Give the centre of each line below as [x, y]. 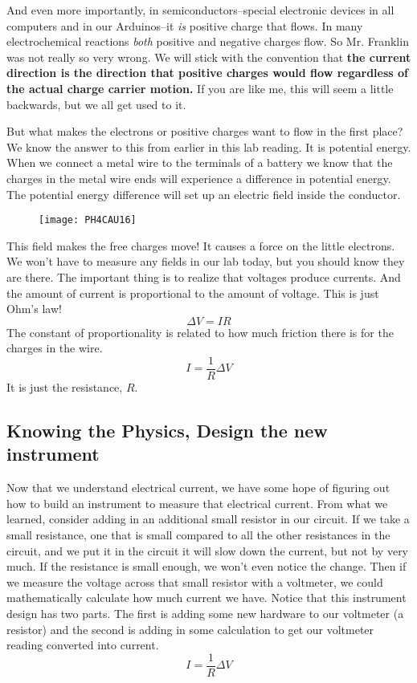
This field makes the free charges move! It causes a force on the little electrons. [201, 245]
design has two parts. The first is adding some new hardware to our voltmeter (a [205, 613]
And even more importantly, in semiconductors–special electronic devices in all [200, 10]
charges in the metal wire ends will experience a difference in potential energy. [199, 178]
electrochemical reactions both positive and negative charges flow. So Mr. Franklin [208, 41]
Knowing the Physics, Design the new [167, 430]
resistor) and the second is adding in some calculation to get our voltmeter [190, 629]
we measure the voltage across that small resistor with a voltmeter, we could [195, 581]
